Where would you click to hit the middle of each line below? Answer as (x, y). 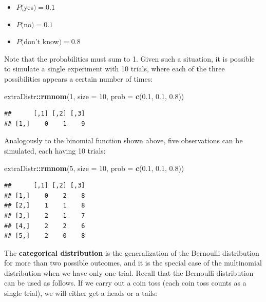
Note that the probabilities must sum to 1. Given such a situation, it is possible (129, 58)
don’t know (41, 41)
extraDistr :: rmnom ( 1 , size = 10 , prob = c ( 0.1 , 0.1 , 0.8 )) (94, 96)
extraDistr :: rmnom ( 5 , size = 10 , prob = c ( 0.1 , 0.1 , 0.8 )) (94, 168)
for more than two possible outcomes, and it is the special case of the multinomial (133, 263)
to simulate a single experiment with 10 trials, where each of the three (115, 69)
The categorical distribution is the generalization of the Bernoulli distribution (132, 252)
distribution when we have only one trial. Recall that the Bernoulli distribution (129, 272)
